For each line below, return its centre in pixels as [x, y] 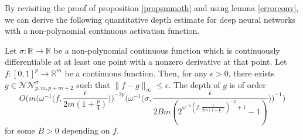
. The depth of [194, 84]
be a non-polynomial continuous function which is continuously [167, 50]
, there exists [251, 73]
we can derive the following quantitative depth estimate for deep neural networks [150, 19]
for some [20, 130]
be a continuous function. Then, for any [136, 73]
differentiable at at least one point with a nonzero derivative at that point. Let [146, 62]
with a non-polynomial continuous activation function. [102, 31]
